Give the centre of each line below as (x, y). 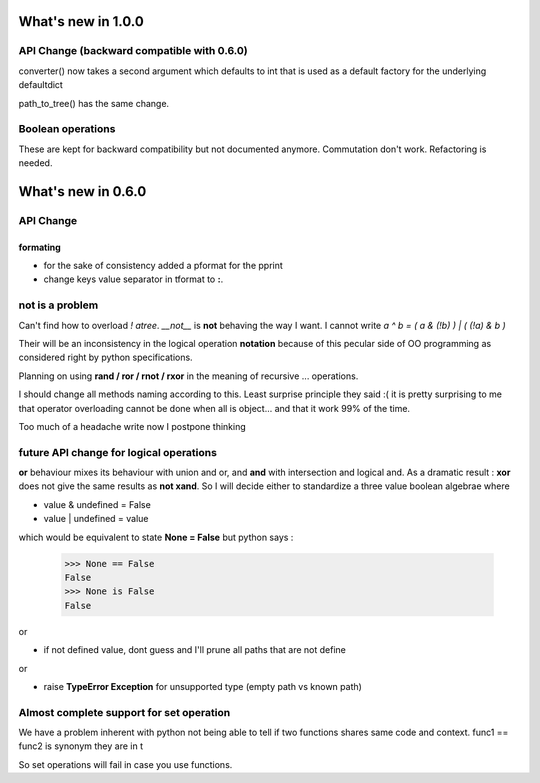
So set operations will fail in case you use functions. (125, 764)
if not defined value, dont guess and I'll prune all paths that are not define (195, 650)
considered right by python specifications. (106, 357)
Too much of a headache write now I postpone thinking (132, 426)
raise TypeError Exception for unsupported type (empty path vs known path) (202, 686)
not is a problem (58, 305)
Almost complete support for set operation (124, 712)
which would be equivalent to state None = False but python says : (156, 537)
